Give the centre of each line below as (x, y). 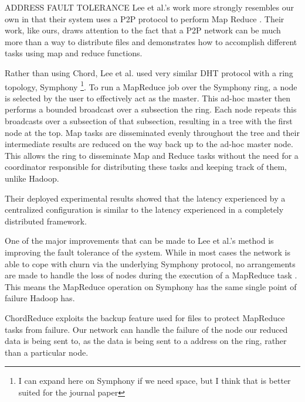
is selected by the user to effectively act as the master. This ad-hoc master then (148, 98)
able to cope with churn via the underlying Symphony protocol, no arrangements (150, 263)
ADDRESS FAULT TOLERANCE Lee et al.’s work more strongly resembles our (149, 7)
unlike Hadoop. (32, 178)
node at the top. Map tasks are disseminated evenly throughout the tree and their (152, 132)
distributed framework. (46, 221)
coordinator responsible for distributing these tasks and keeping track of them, (146, 167)
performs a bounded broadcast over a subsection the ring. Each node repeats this (151, 109)
